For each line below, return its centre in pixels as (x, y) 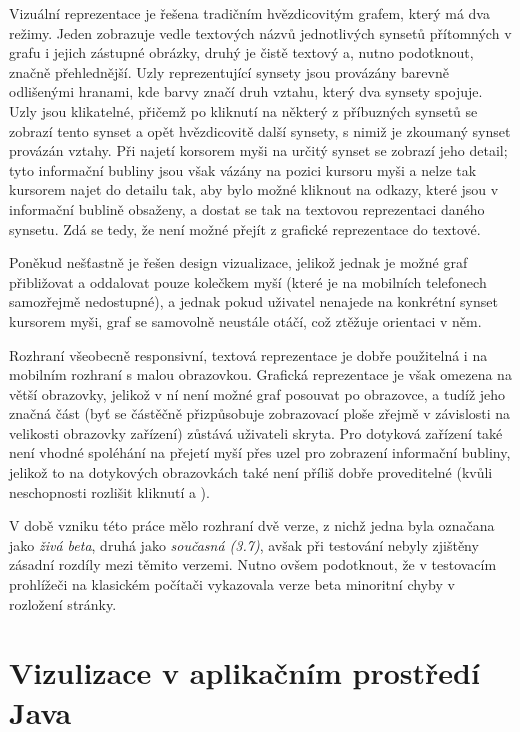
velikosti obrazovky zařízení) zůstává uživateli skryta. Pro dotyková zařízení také (256, 432)
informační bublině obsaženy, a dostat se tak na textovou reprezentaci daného (247, 208)
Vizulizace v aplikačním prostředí (244, 672)
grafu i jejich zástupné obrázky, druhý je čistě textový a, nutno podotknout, (241, 52)
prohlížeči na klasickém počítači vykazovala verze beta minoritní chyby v (232, 584)
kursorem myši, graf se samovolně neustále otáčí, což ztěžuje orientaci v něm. (245, 320)
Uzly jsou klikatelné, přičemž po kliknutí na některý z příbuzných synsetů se (243, 110)
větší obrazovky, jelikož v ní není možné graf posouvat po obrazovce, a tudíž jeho (257, 393)
